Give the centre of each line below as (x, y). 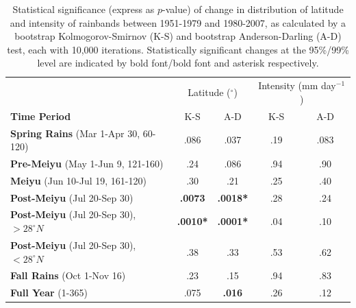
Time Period (41, 116)
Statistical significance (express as (84, 9)
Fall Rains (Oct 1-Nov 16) (68, 275)
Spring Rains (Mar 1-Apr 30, (75, 133)
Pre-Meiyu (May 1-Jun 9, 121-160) (87, 163)
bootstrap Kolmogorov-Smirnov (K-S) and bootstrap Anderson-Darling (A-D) (178, 36)
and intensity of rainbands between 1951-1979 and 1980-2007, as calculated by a (178, 22)
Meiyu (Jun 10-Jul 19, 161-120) (78, 180)
